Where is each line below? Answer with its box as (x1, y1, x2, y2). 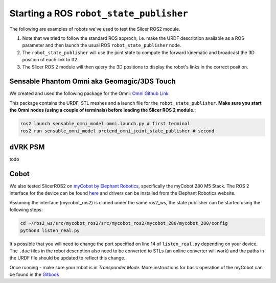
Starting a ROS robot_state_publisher (9, 8, 189, 19)
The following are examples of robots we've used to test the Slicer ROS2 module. (9, 26, 180, 32)
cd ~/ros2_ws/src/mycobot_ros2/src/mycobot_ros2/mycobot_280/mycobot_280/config (20, 220, 228, 226)
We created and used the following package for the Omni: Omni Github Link (9, 90, 169, 97)
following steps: (9, 207, 43, 213)
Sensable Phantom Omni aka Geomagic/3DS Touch (9, 77, 176, 86)
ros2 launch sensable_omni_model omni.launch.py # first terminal (20, 121, 190, 127)
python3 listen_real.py (20, 227, 80, 233)
